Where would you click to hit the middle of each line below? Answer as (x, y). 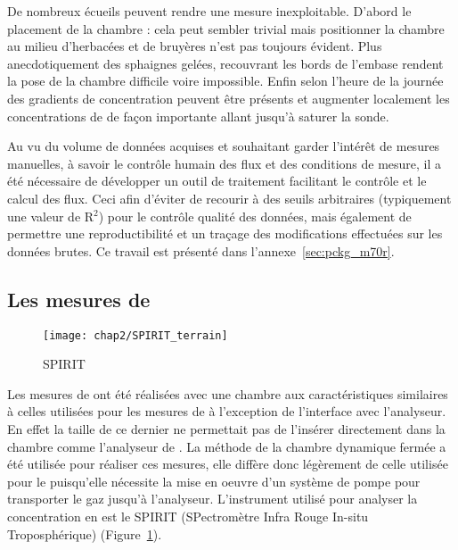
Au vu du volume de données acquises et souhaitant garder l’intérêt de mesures (224, 146)
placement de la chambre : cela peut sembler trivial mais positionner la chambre (226, 28)
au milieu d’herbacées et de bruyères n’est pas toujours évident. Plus (195, 46)
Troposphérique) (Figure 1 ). (85, 533)
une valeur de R (51, 216)
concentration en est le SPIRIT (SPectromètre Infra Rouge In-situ (188, 516)
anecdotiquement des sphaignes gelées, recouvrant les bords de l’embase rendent (225, 63)
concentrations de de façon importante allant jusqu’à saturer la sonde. (198, 116)
